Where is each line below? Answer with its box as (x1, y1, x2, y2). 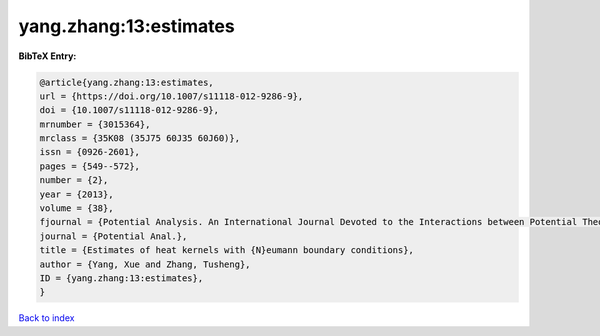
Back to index (18, 312, 75, 324)
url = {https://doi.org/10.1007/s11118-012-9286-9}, (39, 90, 304, 102)
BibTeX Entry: (18, 50, 77, 62)
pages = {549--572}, (39, 160, 140, 172)
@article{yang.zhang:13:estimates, (39, 76, 214, 88)
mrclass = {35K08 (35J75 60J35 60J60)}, (39, 133, 240, 144)
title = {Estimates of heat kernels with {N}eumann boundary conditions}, (39, 245, 415, 256)
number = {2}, (39, 175, 109, 186)
